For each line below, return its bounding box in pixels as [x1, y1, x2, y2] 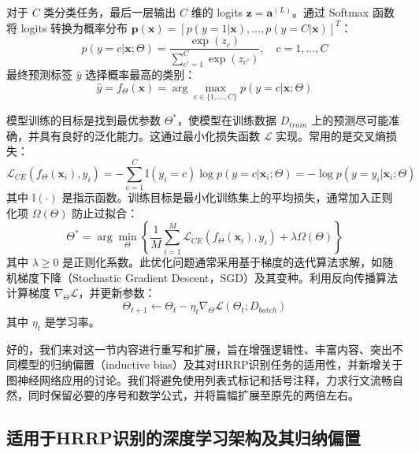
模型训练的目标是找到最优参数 [6, 112, 161, 128]
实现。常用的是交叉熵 [276, 127, 387, 143]
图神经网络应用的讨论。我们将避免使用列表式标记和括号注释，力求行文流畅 [6, 371, 392, 388]
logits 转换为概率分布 [20, 19, 128, 35]
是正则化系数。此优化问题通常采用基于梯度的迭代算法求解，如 [62, 254, 383, 270]
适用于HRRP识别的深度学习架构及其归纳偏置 [6, 425, 361, 450]
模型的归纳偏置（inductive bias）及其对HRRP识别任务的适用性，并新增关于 [17, 356, 403, 373]
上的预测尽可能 [311, 112, 389, 128]
